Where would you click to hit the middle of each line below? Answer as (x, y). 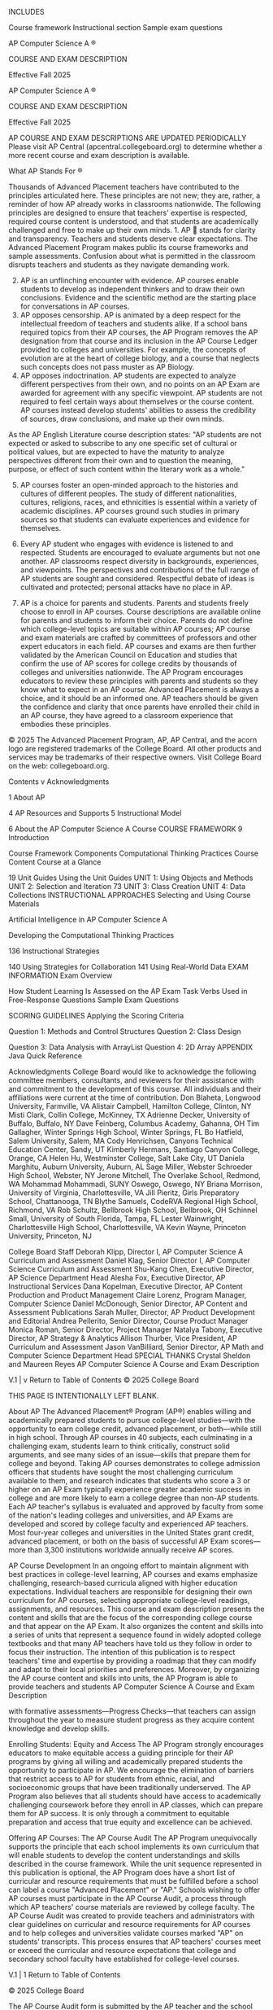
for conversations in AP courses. (75, 306)
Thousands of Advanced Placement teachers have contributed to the (124, 187)
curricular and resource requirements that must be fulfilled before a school (133, 1881)
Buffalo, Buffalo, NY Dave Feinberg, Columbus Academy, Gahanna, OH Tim (134, 1123)
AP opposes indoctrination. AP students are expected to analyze (128, 375)
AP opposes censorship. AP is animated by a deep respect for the (130, 315)
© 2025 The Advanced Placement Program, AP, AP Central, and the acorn (133, 740)
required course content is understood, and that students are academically (133, 221)
